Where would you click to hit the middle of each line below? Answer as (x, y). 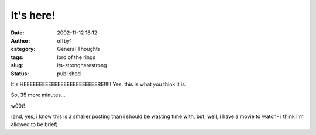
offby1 (65, 40)
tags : (17, 57)
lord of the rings (76, 57)
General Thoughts (79, 49)
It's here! (33, 15)
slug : (17, 65)
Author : (20, 40)
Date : (18, 33)
